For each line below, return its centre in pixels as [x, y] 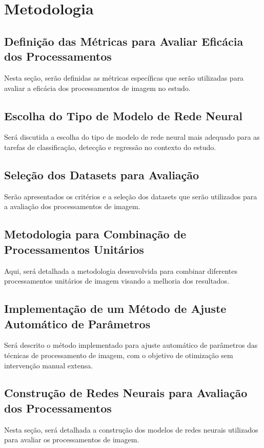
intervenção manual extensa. [49, 365]
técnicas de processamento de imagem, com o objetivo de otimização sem [119, 355]
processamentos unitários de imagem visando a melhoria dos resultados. [117, 281]
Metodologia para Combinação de [95, 234]
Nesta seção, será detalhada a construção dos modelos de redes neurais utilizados [131, 429]
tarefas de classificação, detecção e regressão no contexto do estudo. [110, 147]
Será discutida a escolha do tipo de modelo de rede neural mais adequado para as [132, 137]
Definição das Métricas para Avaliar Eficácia [124, 41]
